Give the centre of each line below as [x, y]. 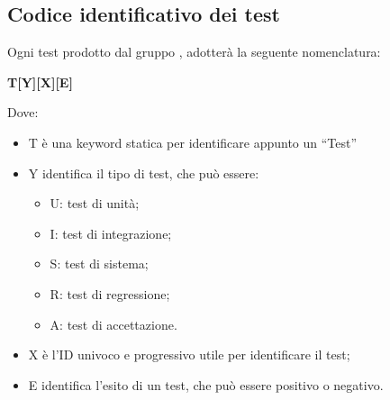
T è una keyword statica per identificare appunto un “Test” [193, 142]
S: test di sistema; [99, 264]
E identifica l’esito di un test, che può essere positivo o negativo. [206, 384]
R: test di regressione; [110, 293]
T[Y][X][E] [40, 82]
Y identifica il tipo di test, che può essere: [144, 173]
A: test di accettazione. [113, 324]
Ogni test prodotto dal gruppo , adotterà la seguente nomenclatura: [194, 52]
